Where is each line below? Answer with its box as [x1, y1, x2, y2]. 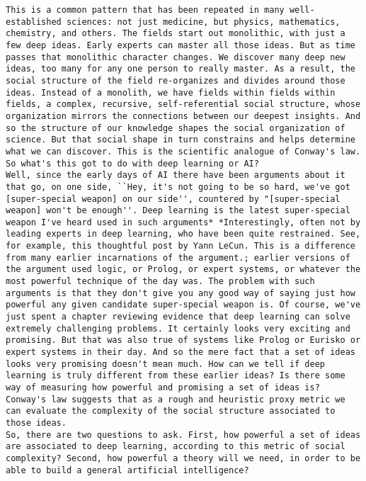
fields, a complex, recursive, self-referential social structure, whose [6, 99, 361, 110]
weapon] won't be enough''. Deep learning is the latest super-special [6, 205, 350, 216]
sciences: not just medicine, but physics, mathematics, [66, 16, 341, 27]
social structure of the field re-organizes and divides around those [6, 75, 345, 86]
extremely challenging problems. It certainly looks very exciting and [6, 323, 350, 334]
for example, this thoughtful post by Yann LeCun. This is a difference [6, 241, 355, 251]
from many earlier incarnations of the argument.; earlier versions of [6, 252, 350, 263]
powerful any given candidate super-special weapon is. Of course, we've [6, 300, 361, 310]
